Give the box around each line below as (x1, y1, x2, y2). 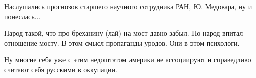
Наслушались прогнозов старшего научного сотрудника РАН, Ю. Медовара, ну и (4, 1, 252, 11)
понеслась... (4, 11, 41, 21)
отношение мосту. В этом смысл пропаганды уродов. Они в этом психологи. (4, 37, 240, 48)
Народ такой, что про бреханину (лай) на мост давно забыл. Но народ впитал (4, 28, 243, 38)
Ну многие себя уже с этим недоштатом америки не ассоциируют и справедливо (4, 54, 251, 65)
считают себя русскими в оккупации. (4, 64, 117, 74)
